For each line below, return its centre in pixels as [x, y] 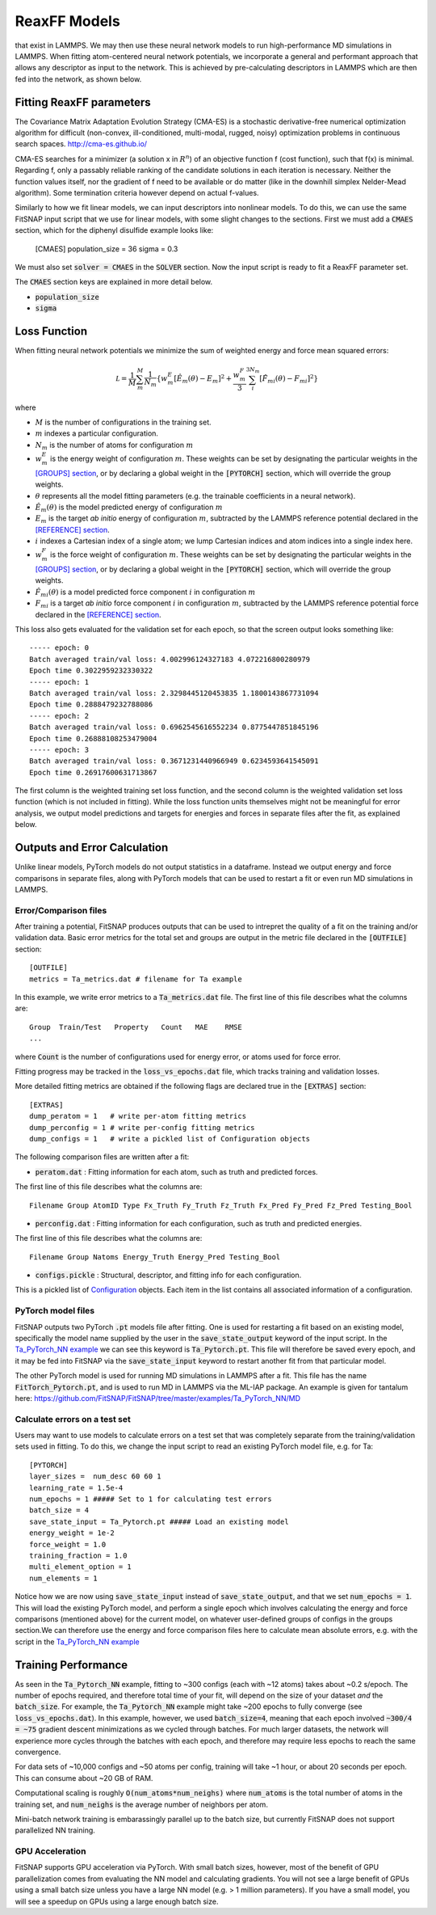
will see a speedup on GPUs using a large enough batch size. [117, 1901]
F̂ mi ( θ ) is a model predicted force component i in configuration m [145, 593]
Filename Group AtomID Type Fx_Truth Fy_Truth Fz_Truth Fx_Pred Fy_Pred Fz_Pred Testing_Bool [221, 1205]
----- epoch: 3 [59, 749]
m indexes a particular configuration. [97, 433]
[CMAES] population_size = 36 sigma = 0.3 [107, 249]
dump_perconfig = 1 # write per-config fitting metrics [142, 1127]
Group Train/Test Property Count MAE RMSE [136, 1027]
